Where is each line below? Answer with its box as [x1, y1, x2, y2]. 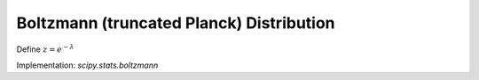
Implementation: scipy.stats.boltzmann [16, 60, 159, 70]
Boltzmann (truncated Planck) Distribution [16, 13, 336, 33]
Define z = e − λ [16, 42, 75, 55]
